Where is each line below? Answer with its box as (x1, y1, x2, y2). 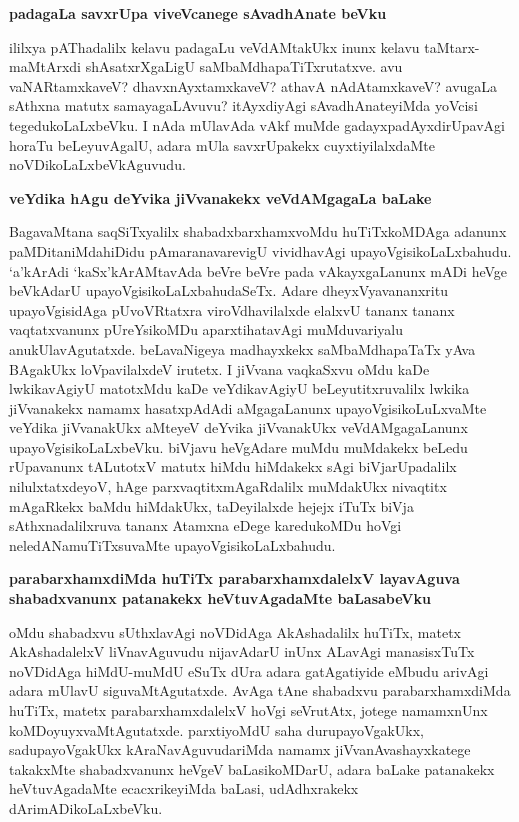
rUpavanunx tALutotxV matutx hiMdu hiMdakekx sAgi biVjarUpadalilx (9, 456, 457, 477)
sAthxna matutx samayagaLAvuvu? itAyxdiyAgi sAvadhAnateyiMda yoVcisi (9, 95, 478, 116)
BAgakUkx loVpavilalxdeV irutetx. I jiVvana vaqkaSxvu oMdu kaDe (9, 358, 430, 379)
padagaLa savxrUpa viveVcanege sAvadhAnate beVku (9, 3, 387, 23)
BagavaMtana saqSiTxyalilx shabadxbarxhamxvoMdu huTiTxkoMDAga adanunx (9, 221, 507, 242)
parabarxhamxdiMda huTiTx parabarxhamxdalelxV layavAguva (9, 568, 460, 589)
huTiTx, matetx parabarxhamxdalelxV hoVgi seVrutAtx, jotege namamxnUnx (9, 700, 488, 720)
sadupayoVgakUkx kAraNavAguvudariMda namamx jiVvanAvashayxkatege (9, 739, 471, 760)
